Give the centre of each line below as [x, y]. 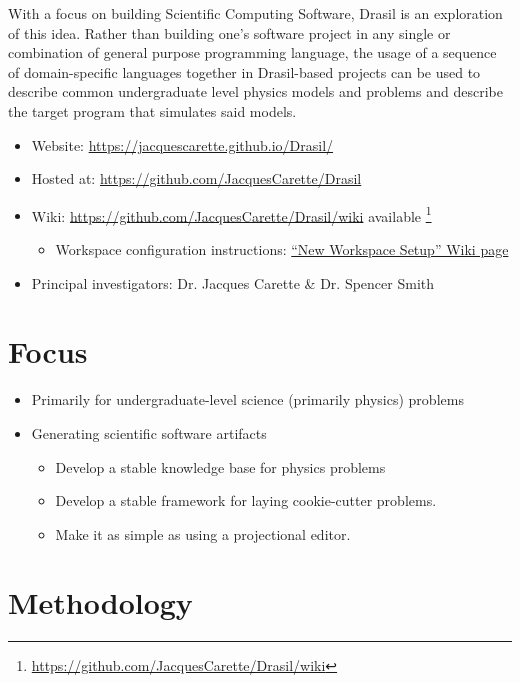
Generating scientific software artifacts [149, 432]
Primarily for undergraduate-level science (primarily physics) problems [247, 399]
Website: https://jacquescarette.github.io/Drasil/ [182, 144]
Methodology [100, 602]
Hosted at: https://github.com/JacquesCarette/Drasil [196, 178]
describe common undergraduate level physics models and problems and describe [255, 91]
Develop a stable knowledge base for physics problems [220, 466]
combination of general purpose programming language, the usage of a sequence [252, 52]
